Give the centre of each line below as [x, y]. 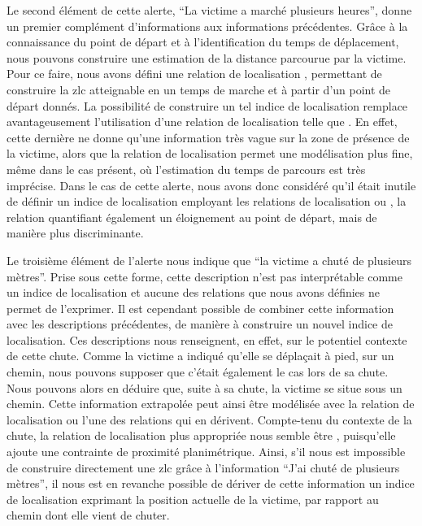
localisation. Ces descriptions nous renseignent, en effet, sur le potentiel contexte [207, 339]
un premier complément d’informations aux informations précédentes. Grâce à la [207, 26]
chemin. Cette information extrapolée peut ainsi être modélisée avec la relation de [211, 404]
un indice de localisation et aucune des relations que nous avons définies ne [193, 292]
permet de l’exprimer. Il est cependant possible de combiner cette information [200, 308]
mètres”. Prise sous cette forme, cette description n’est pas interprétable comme [204, 276]
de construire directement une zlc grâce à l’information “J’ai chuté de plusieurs [203, 467]
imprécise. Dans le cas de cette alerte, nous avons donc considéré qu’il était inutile [211, 185]
